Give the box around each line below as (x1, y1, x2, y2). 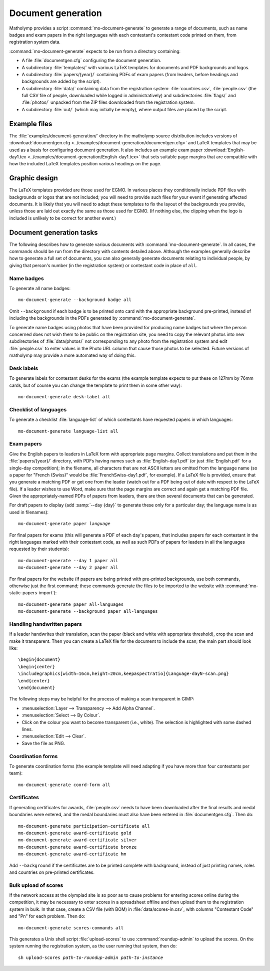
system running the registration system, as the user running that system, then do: (9, 943, 177, 949)
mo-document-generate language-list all (18, 428, 118, 434)
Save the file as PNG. (21, 740, 65, 746)
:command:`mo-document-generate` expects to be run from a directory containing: (9, 48, 181, 54)
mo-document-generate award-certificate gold (18, 830, 132, 836)
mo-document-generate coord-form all (18, 782, 111, 788)
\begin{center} (18, 664, 55, 669)
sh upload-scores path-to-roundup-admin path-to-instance (18, 954, 163, 960)
